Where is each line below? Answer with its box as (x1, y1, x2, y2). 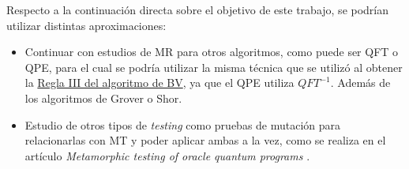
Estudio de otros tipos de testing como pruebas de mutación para (24, 116, 341, 133)
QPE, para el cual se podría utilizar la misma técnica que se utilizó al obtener (24, 58, 403, 75)
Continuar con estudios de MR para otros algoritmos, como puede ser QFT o (24, 43, 399, 60)
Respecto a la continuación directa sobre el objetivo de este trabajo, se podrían (6, 2, 389, 17)
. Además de (330, 74, 391, 91)
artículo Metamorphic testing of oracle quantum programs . (24, 147, 310, 163)
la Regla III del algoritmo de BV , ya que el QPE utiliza (24, 74, 295, 91)
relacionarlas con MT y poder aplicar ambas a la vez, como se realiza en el (24, 132, 386, 148)
